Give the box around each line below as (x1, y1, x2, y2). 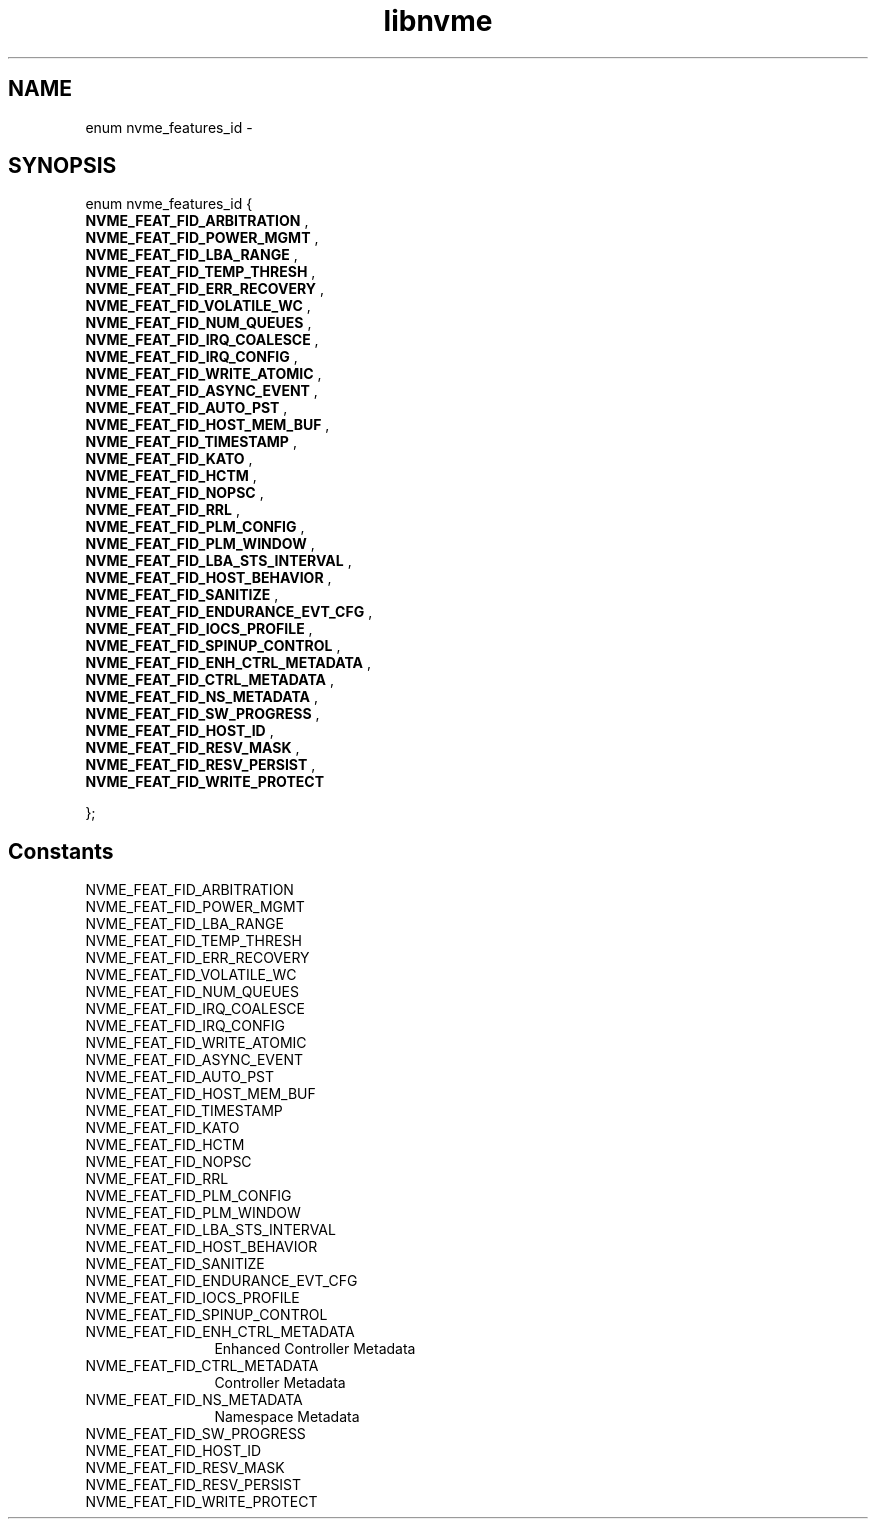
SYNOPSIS (8, 153, 117, 179)
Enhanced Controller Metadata (214, 1340, 416, 1358)
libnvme (383, 4, 493, 38)
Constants (8, 838, 114, 864)
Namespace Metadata (214, 1408, 360, 1426)
